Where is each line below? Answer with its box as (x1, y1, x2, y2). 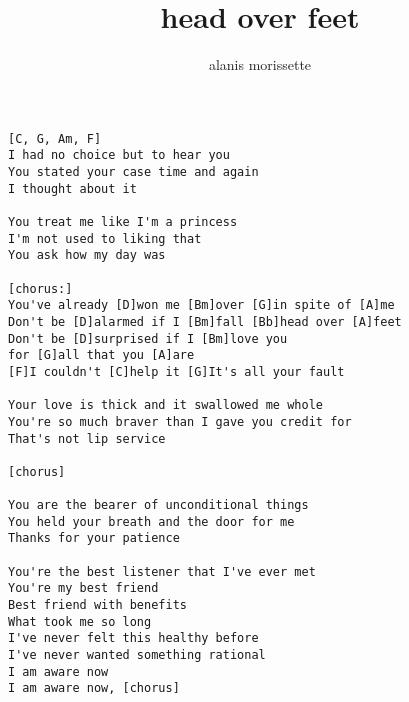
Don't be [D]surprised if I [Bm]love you (8, 331, 288, 346)
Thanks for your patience (8, 531, 180, 546)
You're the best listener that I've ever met (8, 564, 316, 579)
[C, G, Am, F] (8, 131, 102, 146)
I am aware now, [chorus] (8, 681, 180, 696)
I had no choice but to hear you (8, 148, 230, 163)
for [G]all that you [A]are (8, 348, 195, 363)
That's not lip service (8, 431, 166, 446)
